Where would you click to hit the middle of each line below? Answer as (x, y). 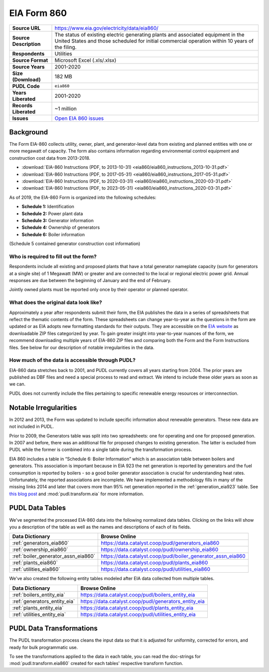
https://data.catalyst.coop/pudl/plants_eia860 (154, 563)
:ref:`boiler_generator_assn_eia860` (54, 556)
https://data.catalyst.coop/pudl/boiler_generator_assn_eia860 (173, 556)
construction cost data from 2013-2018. (50, 158)
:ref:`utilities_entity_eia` (39, 614)
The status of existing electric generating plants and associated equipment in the (149, 34)
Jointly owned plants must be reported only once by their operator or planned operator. (99, 290)
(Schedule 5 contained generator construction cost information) (75, 244)
